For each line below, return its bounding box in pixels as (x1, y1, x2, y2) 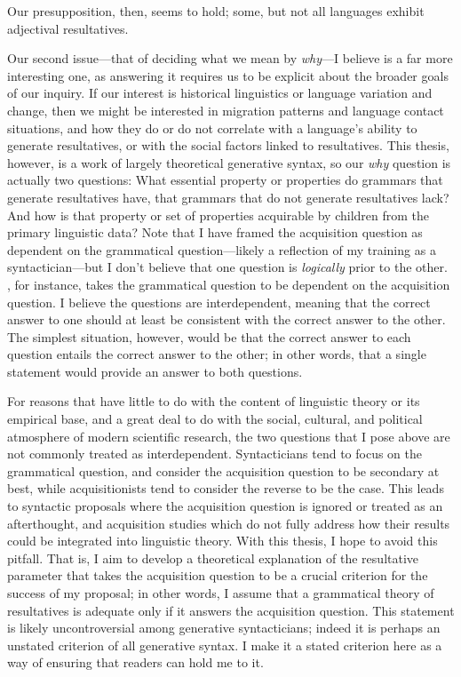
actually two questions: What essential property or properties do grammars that (7, 171, 443, 189)
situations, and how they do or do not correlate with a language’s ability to (7, 118, 417, 137)
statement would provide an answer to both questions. (7, 362, 303, 380)
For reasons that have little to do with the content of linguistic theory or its (7, 392, 420, 410)
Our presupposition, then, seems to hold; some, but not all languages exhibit (7, 2, 425, 20)
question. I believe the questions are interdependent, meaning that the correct (7, 292, 431, 311)
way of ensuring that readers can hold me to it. (7, 653, 264, 672)
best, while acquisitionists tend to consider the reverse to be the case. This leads (7, 479, 444, 498)
